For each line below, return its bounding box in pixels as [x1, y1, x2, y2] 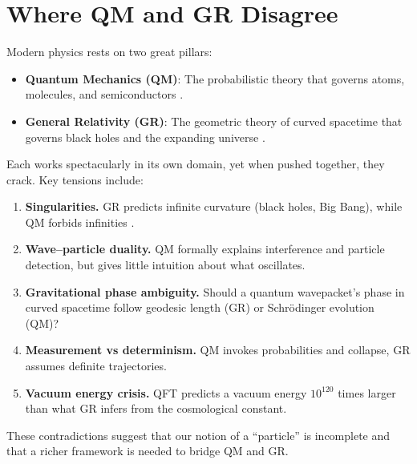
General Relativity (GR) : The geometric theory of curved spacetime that [25, 112, 403, 129]
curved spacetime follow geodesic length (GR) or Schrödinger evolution [25, 299, 374, 316]
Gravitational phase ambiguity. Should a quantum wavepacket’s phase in [25, 283, 405, 300]
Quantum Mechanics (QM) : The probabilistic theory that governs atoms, [25, 70, 405, 87]
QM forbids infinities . [25, 213, 135, 230]
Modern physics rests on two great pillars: [6, 43, 213, 60]
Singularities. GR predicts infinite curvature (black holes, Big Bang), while [25, 198, 403, 215]
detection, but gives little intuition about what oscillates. [25, 256, 306, 273]
